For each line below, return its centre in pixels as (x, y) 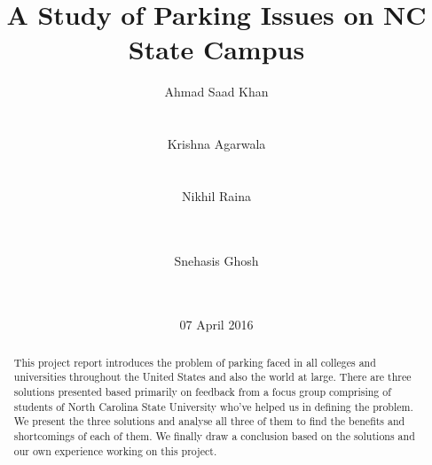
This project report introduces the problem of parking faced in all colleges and (195, 362)
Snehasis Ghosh (216, 260)
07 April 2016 (216, 325)
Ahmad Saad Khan (216, 92)
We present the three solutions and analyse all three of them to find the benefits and (209, 421)
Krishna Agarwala (216, 144)
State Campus (216, 49)
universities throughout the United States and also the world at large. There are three (212, 377)
